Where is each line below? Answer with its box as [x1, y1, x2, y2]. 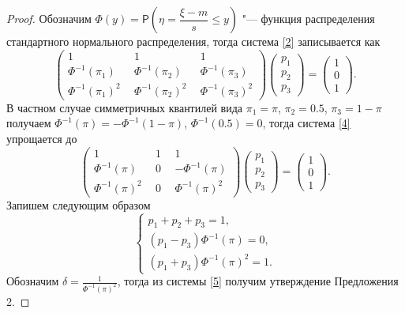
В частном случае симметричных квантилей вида [6, 99, 243, 115]
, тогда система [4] [262, 115, 351, 131]
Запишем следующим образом [6, 196, 151, 213]
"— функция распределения [242, 10, 375, 26]
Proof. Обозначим [6, 10, 92, 26]
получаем [6, 115, 51, 131]
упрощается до [6, 130, 77, 146]
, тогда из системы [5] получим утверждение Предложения [117, 273, 399, 289]
